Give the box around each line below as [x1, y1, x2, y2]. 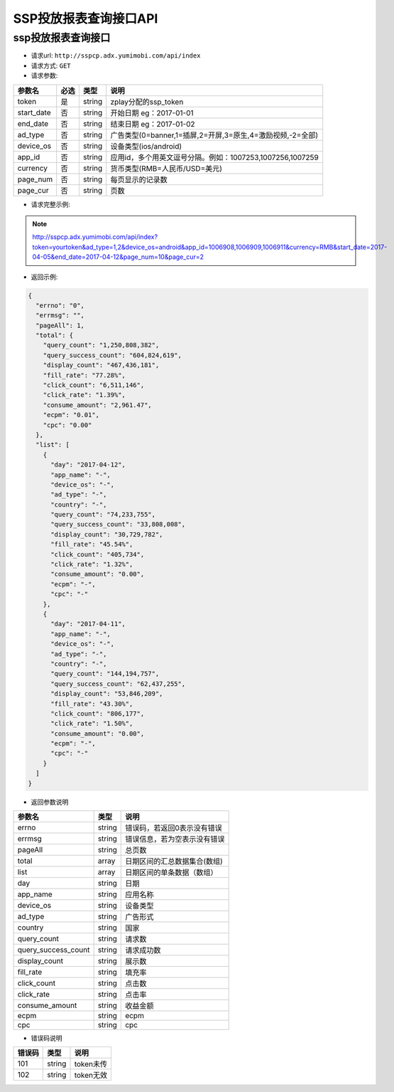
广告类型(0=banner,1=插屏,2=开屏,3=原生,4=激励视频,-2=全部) [110, 130, 319, 140]
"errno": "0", [35, 301, 85, 309]
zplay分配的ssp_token [110, 97, 184, 107]
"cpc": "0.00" [43, 420, 92, 429]
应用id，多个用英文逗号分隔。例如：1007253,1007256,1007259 [110, 152, 319, 162]
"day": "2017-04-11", [50, 620, 126, 628]
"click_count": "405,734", [50, 550, 145, 558]
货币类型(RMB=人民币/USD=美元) [110, 164, 223, 174]
